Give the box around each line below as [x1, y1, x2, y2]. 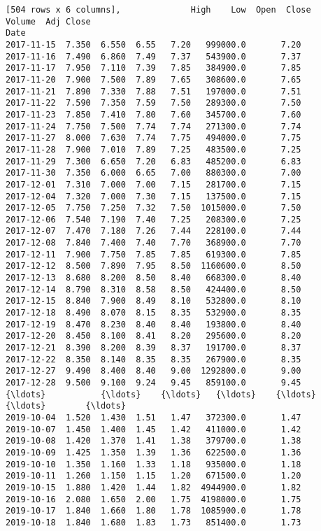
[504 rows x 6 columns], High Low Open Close [6, 5, 311, 15]
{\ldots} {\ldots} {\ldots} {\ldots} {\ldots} [6, 389, 316, 399]
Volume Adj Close [6, 16, 91, 27]
